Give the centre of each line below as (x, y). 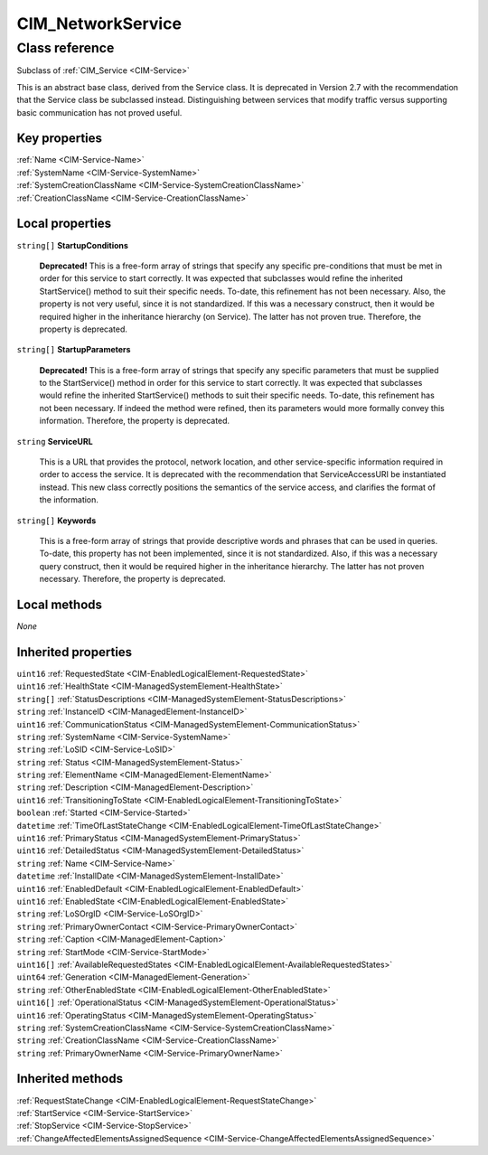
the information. (69, 500)
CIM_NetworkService (99, 23)
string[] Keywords (56, 521)
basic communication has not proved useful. (99, 112)
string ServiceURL (55, 441)
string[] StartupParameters (74, 350)
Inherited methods (70, 1079)
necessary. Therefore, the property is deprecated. (132, 579)
